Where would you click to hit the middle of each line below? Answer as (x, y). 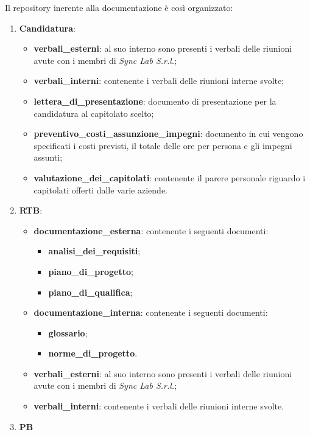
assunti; (48, 157)
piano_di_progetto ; (91, 271)
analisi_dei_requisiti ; (94, 251)
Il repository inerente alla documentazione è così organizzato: (119, 7)
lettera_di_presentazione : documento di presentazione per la (155, 101)
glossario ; (68, 332)
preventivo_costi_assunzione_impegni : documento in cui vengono (168, 134)
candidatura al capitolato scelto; (94, 113)
